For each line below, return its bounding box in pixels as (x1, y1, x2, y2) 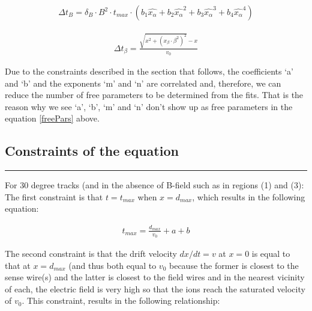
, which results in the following (192, 190, 305, 203)
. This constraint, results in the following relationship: (22, 294, 220, 307)
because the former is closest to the (169, 259, 299, 271)
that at (5, 259, 31, 271)
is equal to (251, 247, 290, 259)
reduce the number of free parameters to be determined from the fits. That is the (5, 88, 304, 101)
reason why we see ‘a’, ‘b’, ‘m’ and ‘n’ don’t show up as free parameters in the (5, 100, 293, 112)
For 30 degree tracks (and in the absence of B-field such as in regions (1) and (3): (5, 179, 304, 191)
